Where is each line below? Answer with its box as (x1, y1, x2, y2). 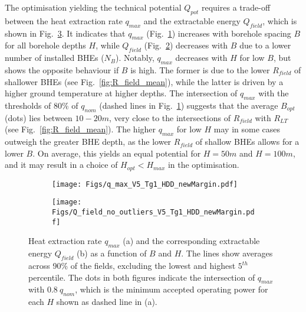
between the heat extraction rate (5, 14, 123, 27)
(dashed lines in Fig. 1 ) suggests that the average (99, 99, 278, 111)
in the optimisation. (167, 158, 239, 171)
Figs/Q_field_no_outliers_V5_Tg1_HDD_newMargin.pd (52, 208, 255, 217)
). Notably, (116, 51, 154, 64)
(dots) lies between (5, 111, 73, 123)
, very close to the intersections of (108, 111, 231, 123)
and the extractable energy (143, 14, 241, 27)
